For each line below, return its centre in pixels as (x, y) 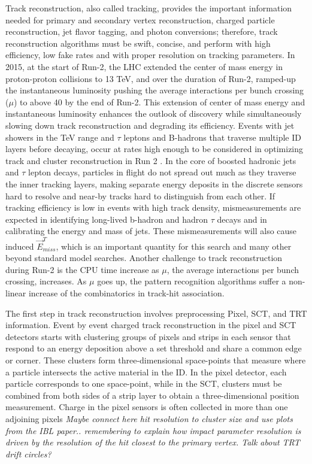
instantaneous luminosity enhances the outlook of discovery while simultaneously (154, 113)
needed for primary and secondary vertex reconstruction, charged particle (140, 19)
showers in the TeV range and (60, 137)
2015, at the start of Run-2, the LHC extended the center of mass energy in (144, 66)
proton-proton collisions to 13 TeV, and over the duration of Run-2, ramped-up (151, 78)
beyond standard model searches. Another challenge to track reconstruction (144, 258)
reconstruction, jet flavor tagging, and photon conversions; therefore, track (142, 31)
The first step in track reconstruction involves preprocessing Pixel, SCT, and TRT (156, 313)
